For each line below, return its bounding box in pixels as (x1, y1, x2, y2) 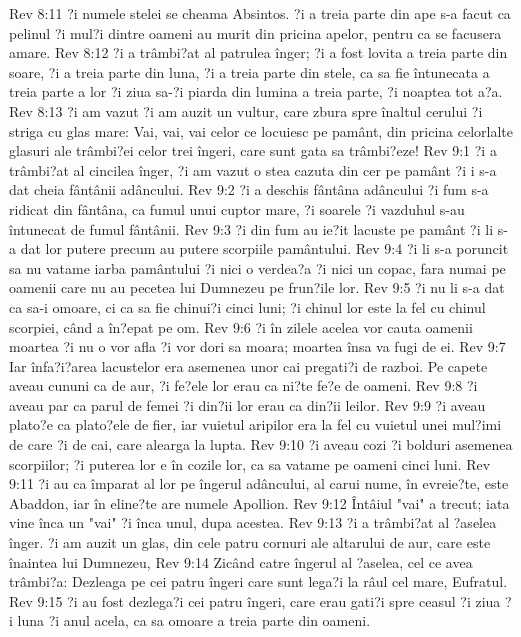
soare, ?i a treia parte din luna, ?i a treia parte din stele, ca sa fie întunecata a (9, 61, 490, 82)
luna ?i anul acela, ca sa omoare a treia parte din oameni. (17, 610, 371, 631)
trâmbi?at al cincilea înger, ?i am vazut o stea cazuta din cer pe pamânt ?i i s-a (9, 159, 497, 180)
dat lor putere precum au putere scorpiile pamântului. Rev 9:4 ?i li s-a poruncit (20, 238, 509, 259)
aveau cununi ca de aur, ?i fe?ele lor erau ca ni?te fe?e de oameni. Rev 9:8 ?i (9, 375, 478, 396)
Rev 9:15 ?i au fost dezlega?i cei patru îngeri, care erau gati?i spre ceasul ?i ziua (9, 590, 501, 611)
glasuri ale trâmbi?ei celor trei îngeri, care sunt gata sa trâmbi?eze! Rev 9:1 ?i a (9, 140, 497, 161)
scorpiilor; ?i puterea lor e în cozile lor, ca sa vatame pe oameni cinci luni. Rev (9, 453, 491, 474)
